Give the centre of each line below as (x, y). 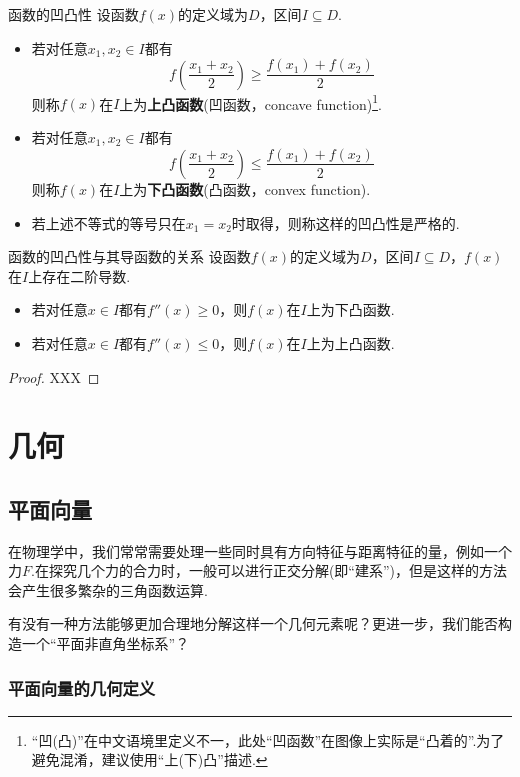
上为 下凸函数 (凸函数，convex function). (245, 188)
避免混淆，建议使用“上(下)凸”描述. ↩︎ (149, 759)
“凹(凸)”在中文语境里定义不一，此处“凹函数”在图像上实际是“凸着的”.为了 (268, 739)
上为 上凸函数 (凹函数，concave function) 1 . (250, 102)
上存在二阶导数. (79, 275)
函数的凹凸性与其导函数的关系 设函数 (129, 256)
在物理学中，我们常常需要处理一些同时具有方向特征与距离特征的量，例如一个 (260, 550)
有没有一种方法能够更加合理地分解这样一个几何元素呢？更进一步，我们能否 (253, 623)
